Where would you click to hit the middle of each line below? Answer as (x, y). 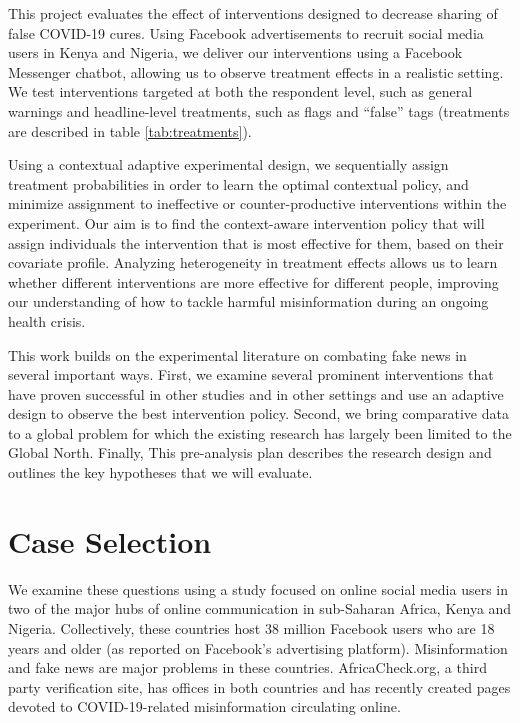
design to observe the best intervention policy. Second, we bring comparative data (258, 413)
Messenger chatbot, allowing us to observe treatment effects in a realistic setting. (256, 71)
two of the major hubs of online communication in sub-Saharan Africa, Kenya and (260, 608)
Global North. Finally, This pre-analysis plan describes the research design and (250, 452)
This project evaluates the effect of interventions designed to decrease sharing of (253, 13)
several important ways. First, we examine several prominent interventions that (251, 374)
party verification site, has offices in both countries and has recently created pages (259, 686)
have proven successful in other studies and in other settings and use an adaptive (256, 393)
